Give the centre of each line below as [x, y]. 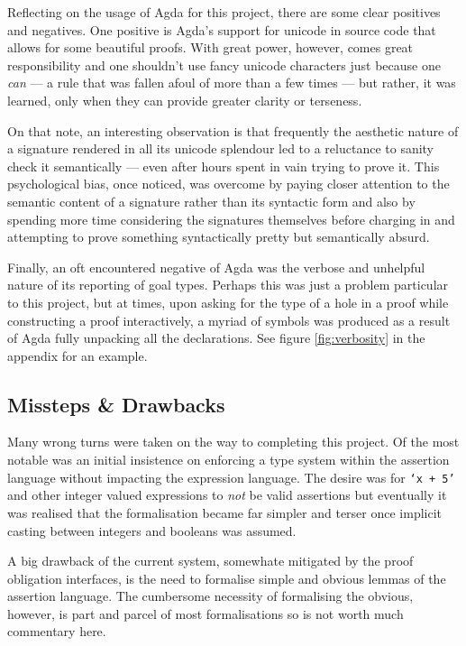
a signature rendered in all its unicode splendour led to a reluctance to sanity [221, 148]
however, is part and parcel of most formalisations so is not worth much [206, 613]
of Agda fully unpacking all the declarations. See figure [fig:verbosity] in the [216, 338]
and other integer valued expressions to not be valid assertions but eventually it [227, 495]
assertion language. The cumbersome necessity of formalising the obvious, [210, 596]
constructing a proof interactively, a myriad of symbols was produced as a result [229, 320]
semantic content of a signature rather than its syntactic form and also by [211, 201]
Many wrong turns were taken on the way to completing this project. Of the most [233, 442]
